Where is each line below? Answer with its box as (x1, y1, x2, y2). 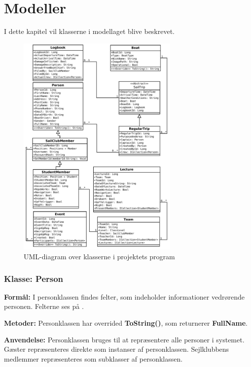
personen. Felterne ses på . (4, 301, 84, 311)
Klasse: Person (4, 272, 64, 284)
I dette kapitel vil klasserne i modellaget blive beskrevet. (4, 26, 175, 36)
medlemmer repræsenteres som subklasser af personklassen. (4, 353, 183, 364)
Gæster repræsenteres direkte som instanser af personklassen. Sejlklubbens (4, 344, 229, 354)
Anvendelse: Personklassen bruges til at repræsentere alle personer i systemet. (4, 334, 245, 344)
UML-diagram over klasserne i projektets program (24, 251, 175, 262)
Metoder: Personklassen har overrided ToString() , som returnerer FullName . (4, 318, 248, 328)
